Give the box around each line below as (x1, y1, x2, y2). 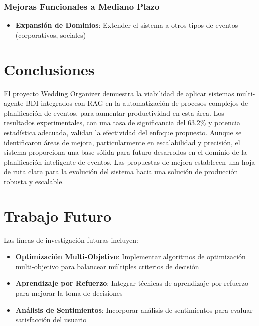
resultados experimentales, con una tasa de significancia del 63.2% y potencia (4, 117, 240, 128)
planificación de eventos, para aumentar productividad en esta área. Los (4, 107, 224, 118)
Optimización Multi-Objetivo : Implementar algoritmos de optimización (15, 251, 246, 262)
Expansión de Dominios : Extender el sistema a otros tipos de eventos (15, 20, 238, 30)
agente (4, 98, 24, 108)
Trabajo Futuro (4, 205, 111, 226)
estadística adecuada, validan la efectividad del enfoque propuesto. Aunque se (4, 127, 242, 137)
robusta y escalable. (4, 176, 64, 186)
